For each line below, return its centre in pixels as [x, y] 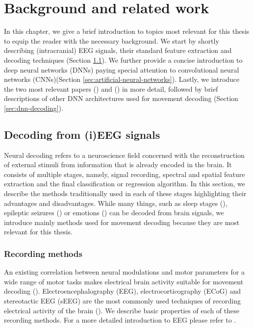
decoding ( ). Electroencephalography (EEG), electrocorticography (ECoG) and [123, 291]
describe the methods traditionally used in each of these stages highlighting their [125, 193]
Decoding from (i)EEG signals [82, 134]
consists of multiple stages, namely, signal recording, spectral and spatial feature [125, 174]
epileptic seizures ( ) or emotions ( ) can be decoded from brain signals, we [114, 213]
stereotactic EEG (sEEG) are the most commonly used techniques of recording [122, 301]
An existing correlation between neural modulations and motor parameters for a [124, 272]
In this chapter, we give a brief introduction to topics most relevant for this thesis [127, 31]
